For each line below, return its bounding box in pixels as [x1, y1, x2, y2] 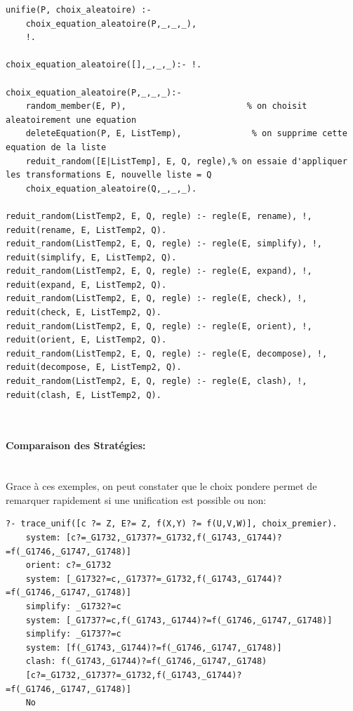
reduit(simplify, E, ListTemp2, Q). [6, 252, 177, 263]
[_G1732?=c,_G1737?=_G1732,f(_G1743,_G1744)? [65, 573, 282, 584]
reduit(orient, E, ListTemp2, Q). [6, 335, 167, 345]
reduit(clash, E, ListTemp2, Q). [6, 390, 161, 400]
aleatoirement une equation [6, 114, 137, 125]
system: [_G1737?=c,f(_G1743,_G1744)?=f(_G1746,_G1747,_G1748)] [25, 615, 333, 625]
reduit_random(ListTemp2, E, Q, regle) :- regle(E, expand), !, [6, 266, 312, 277]
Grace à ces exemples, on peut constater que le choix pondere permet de [6, 479, 317, 493]
